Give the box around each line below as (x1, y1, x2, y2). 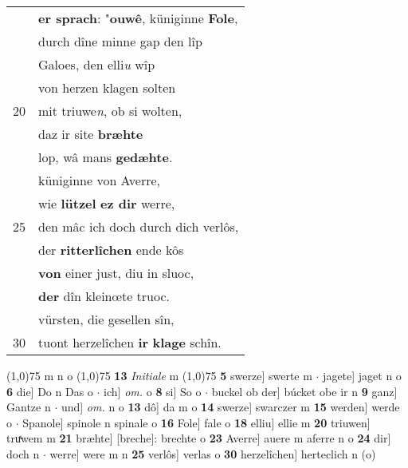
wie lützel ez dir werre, (38, 194, 175, 212)
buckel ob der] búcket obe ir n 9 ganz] (211, 383, 398, 399)
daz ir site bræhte (38, 125, 143, 143)
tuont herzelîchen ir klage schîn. (38, 333, 222, 351)
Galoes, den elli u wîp (38, 55, 155, 73)
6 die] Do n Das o (6, 383, 93, 399)
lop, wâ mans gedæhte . (38, 148, 173, 166)
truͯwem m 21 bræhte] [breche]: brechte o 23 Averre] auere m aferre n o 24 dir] (6, 430, 391, 446)
